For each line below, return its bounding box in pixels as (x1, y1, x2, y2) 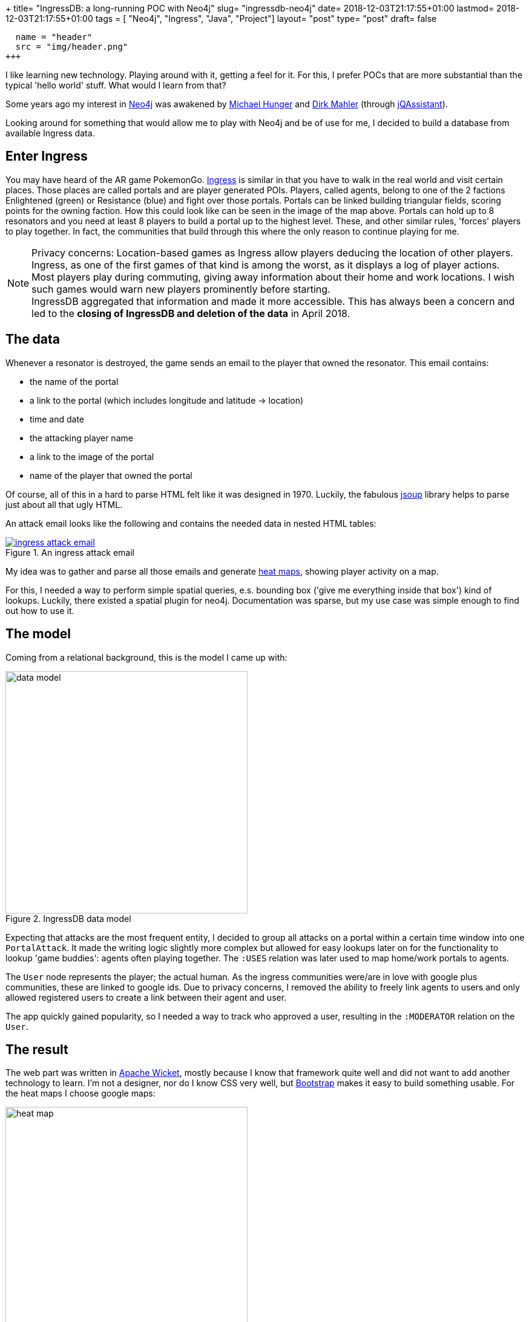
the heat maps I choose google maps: (5, 1088, 156, 1099)
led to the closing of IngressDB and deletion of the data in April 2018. (31, 307, 350, 319)
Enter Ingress (5, 149, 88, 164)
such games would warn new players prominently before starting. (31, 282, 330, 295)
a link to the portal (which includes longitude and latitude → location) (30, 395, 304, 406)
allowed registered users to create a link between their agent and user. (5, 992, 287, 1003)
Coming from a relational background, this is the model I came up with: (5, 652, 287, 663)
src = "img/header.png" (15, 42, 128, 52)
